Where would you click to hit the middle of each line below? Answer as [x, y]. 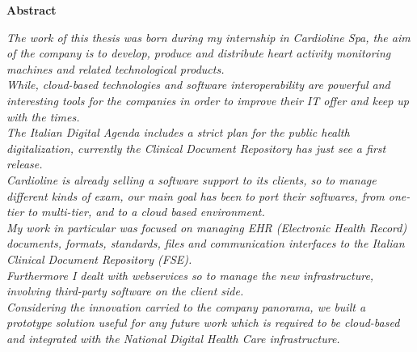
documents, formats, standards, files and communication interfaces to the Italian [206, 243]
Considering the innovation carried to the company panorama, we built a [186, 306]
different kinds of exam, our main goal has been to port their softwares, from [196, 195]
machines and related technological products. [116, 68]
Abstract [32, 10]
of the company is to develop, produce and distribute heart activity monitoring [199, 53]
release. [25, 164]
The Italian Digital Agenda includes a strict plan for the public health [178, 132]
